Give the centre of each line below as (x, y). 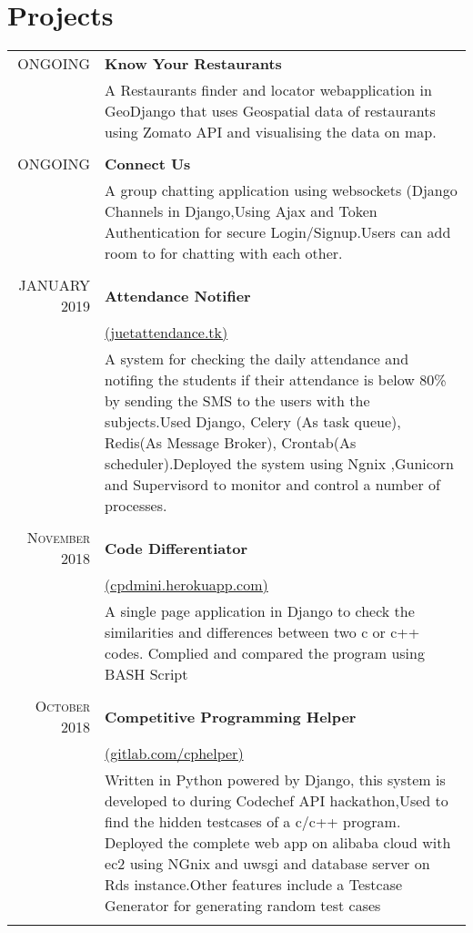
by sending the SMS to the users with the (237, 401)
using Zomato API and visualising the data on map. (271, 132)
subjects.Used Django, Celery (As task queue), (253, 422)
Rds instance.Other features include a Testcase (254, 885)
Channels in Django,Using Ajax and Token (241, 211)
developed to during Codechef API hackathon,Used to (277, 801)
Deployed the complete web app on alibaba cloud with (278, 843)
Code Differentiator (176, 548)
